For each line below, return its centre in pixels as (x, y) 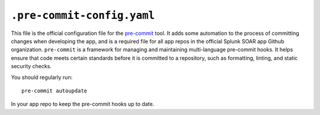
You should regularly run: (42, 77)
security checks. (31, 66)
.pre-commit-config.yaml (83, 15)
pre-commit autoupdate (55, 91)
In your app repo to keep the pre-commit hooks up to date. (83, 104)
